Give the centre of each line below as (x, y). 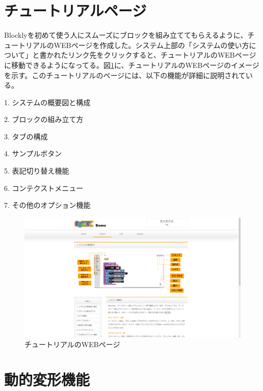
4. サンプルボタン (33, 153)
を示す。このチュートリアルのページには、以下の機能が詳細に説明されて (125, 75)
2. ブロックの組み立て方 (44, 119)
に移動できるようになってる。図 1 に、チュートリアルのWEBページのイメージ (132, 65)
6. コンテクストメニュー (44, 188)
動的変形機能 (47, 379)
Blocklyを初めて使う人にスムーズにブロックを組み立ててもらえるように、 (126, 35)
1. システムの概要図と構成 (47, 102)
